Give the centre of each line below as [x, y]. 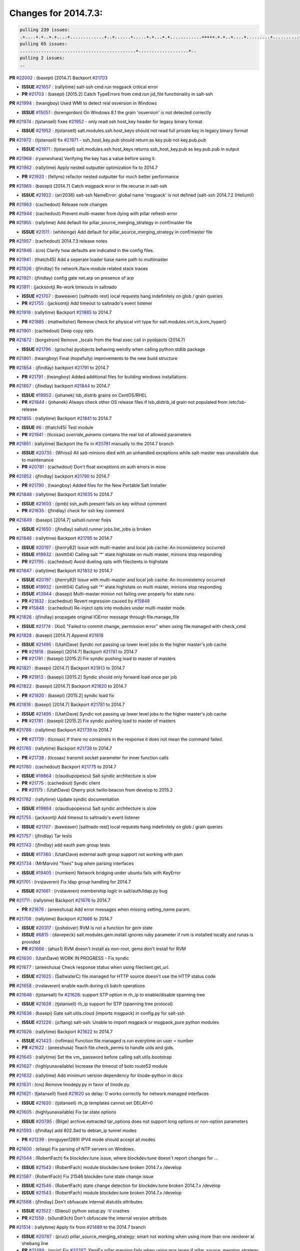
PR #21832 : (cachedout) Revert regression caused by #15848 [86, 601]
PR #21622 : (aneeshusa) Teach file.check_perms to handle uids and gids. [98, 1048]
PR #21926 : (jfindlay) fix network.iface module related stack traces [79, 269]
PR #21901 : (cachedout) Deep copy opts [51, 331]
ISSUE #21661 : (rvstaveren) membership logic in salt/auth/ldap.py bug [94, 891]
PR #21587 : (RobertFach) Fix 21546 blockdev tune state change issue [81, 1176]
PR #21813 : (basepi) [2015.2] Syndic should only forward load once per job [99, 677]
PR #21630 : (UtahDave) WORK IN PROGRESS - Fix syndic [69, 958]
